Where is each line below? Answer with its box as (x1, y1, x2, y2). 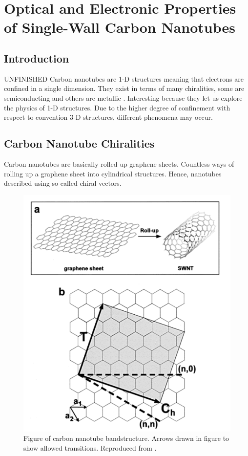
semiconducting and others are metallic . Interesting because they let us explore (4, 92, 243, 103)
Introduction (4, 50, 69, 65)
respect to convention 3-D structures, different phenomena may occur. (4, 112, 213, 122)
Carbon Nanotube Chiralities (4, 136, 155, 151)
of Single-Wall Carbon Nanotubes (4, 17, 235, 37)
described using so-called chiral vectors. (4, 178, 122, 188)
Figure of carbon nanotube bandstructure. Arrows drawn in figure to (23, 433, 229, 443)
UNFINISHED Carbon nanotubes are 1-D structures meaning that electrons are (4, 73, 244, 84)
